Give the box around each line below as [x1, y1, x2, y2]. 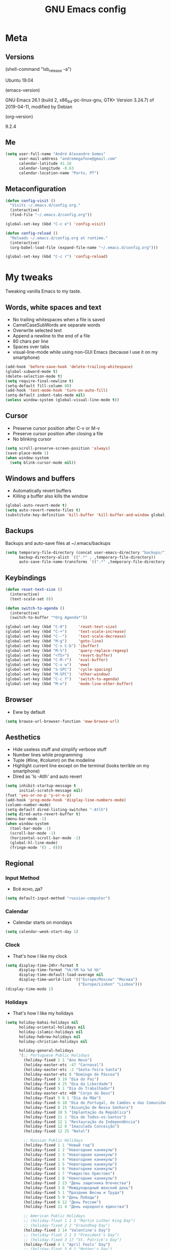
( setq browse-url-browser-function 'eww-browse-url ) [5, 719, 120, 724]
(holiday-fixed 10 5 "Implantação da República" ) [23, 1110, 131, 1115]
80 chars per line [12, 338, 49, 345]
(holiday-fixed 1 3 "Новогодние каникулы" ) [23, 1152, 117, 1157]
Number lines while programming [12, 752, 83, 758]
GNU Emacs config [45, 4, 126, 15]
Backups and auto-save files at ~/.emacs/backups [5, 540, 111, 546]
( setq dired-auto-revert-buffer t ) [5, 812, 81, 817]
